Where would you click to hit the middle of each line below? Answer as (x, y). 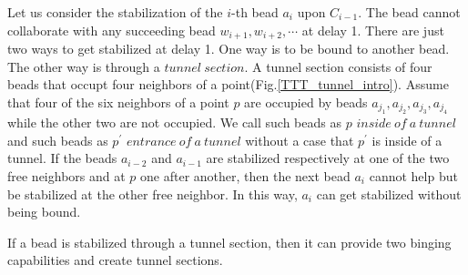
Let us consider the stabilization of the (115, 12)
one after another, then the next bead (245, 176)
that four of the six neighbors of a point (118, 102)
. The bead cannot (409, 12)
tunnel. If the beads (62, 158)
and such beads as (58, 140)
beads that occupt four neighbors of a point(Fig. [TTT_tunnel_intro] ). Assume (228, 84)
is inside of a (407, 140)
